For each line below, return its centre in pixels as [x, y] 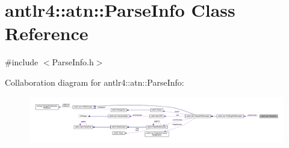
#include [22, 62]
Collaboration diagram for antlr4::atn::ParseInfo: [95, 82]
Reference [47, 33]
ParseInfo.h [73, 62]
